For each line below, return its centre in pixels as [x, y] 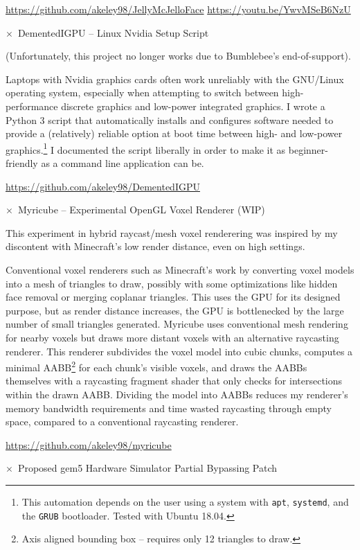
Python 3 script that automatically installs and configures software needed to [170, 119]
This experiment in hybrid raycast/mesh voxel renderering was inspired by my [172, 232]
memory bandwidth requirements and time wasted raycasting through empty [169, 408]
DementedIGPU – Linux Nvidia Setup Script [113, 32]
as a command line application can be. [123, 163]
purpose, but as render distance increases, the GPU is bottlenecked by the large [175, 310]
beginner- [308, 149]
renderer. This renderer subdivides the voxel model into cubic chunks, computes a [179, 351]
